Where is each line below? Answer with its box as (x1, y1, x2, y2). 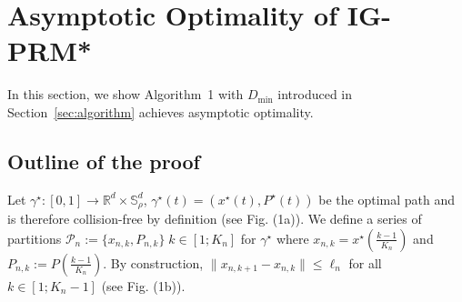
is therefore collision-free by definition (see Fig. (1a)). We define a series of (7, 209, 422, 228)
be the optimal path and (318, 189, 456, 208)
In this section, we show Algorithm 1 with (7, 85, 244, 104)
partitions (7, 228, 62, 247)
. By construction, (103, 253, 204, 272)
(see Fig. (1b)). (101, 276, 186, 295)
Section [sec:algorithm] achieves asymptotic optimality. (7, 102, 314, 121)
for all (348, 253, 382, 272)
